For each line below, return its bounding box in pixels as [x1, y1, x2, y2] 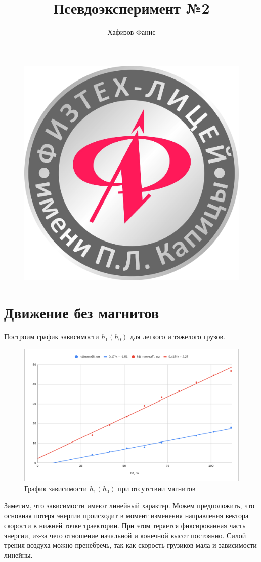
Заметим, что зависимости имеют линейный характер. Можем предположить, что [4, 500, 255, 510]
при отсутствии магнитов [118, 483, 196, 494]
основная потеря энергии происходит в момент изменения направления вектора [4, 510, 249, 520]
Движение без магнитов [4, 302, 159, 323]
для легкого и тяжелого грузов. [129, 331, 225, 342]
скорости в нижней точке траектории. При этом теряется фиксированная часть [4, 520, 246, 531]
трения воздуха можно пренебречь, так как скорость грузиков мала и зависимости [4, 540, 257, 550]
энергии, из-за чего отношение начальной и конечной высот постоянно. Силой [4, 530, 246, 540]
